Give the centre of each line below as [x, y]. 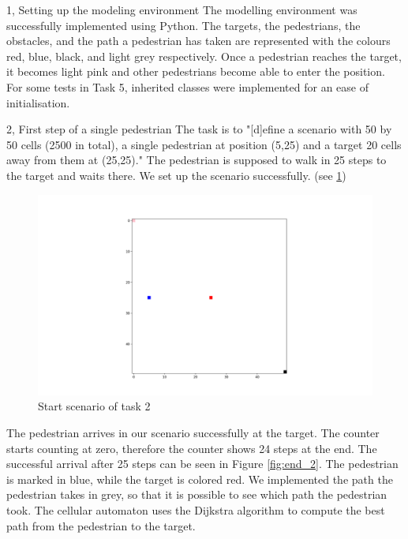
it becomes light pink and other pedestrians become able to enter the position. [196, 71]
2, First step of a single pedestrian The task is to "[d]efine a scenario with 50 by [199, 129]
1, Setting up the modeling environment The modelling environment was [182, 9]
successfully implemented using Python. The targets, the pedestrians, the [183, 25]
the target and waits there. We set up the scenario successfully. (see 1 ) [176, 175]
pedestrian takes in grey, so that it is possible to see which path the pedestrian [197, 494]
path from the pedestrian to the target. [101, 525]
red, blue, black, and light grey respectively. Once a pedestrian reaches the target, [204, 56]
